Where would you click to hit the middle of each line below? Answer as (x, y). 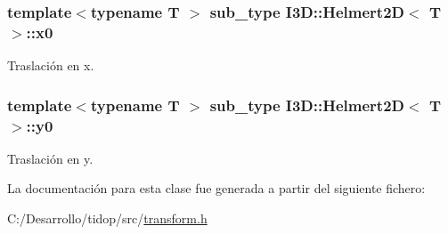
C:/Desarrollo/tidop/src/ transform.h (107, 218)
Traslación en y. (50, 158)
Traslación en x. (51, 65)
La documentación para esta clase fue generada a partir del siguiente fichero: (216, 188)
